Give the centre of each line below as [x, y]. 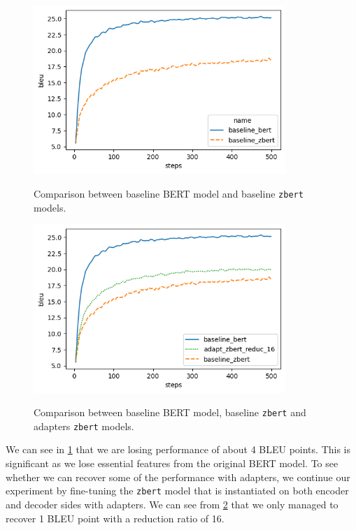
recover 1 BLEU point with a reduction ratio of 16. [115, 518]
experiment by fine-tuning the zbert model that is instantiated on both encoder [177, 491]
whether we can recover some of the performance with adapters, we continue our [178, 477]
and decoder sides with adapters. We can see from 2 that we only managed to [172, 504]
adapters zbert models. [84, 426]
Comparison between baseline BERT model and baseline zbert [169, 193]
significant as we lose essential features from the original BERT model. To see [172, 463]
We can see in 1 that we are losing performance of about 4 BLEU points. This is [178, 449]
